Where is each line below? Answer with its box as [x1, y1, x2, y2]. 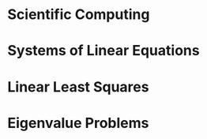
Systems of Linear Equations [7, 42, 200, 60]
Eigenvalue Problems [7, 114, 149, 132]
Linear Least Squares [7, 77, 149, 96]
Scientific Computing [7, 6, 150, 24]
